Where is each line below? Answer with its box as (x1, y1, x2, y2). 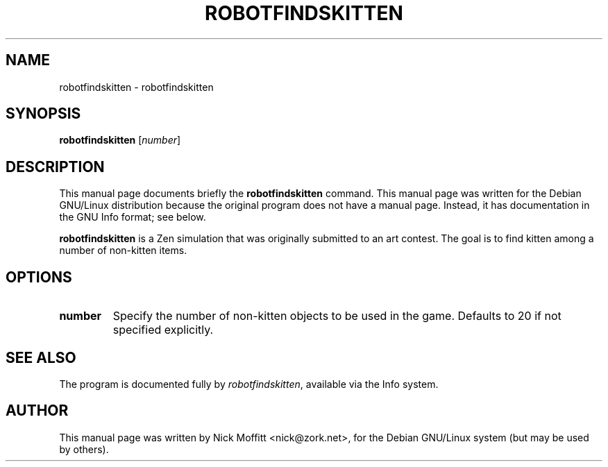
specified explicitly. (112, 323, 214, 337)
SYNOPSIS (6, 105, 81, 123)
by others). (59, 443, 109, 455)
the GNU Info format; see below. (59, 211, 206, 223)
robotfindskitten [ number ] (59, 134, 181, 146)
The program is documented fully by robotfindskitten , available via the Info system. (59, 377, 439, 390)
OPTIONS (6, 268, 72, 286)
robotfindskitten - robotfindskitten (59, 80, 214, 93)
